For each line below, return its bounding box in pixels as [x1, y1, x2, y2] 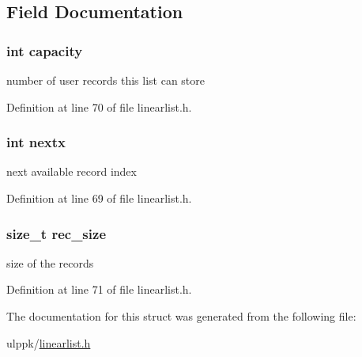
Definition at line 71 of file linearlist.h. [6, 281, 192, 298]
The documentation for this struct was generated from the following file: [6, 308, 356, 324]
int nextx [6, 132, 66, 152]
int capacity [6, 40, 83, 60]
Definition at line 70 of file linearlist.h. [6, 98, 192, 115]
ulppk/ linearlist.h [6, 334, 91, 351]
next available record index [6, 163, 137, 180]
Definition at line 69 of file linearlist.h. [6, 190, 192, 206]
